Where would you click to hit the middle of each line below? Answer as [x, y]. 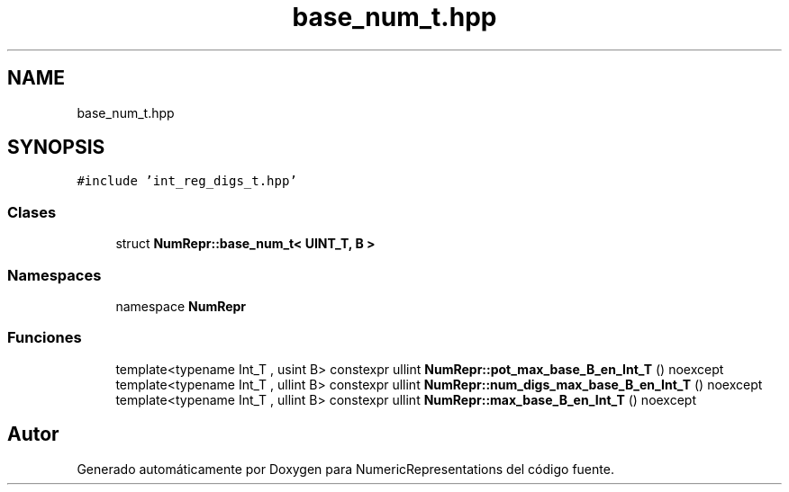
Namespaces [54, 275]
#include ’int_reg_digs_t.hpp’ [187, 181]
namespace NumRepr [181, 306]
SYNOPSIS [56, 148]
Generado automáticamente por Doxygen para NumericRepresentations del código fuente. [345, 469]
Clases [32, 212]
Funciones [45, 338]
